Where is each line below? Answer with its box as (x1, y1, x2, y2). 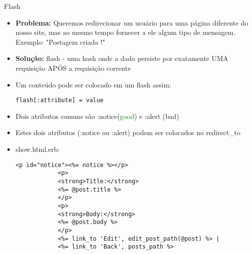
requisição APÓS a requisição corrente (15, 62, 131, 73)
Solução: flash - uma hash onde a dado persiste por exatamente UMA (15, 53, 228, 63)
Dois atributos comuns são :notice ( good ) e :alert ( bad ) (15, 111, 179, 121)
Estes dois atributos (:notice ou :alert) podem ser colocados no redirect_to (15, 127, 241, 138)
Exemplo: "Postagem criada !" (15, 36, 105, 47)
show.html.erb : (15, 144, 60, 154)
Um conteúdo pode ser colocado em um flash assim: (15, 79, 171, 89)
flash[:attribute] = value (15, 97, 104, 104)
